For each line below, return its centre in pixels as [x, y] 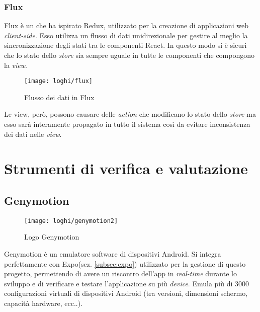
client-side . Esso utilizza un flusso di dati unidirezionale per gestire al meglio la [126, 35]
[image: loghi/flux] [59, 81]
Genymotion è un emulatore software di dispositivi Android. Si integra [113, 254]
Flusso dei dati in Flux [59, 97]
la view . [16, 65]
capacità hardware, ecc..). [44, 303]
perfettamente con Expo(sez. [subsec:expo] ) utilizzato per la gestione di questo [125, 263]
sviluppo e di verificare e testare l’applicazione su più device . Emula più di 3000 [127, 283]
